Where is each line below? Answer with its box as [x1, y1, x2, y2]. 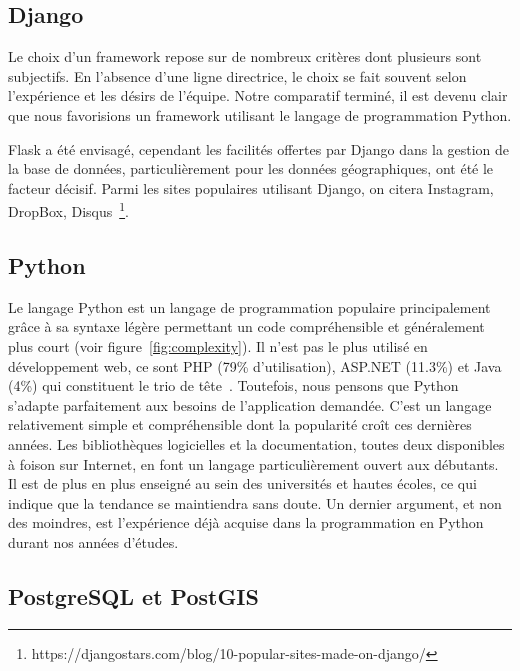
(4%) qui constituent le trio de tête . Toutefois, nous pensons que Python [8, 375, 459, 396]
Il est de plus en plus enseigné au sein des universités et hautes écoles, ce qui [8, 473, 477, 494]
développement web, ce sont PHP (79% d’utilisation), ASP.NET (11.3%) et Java [8, 355, 502, 376]
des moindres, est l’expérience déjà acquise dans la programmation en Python [8, 512, 484, 533]
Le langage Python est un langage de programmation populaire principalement [8, 296, 491, 317]
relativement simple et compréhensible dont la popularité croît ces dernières [8, 414, 472, 435]
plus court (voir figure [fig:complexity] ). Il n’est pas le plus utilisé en [8, 336, 428, 356]
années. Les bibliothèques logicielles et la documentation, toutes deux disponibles [8, 433, 505, 454]
